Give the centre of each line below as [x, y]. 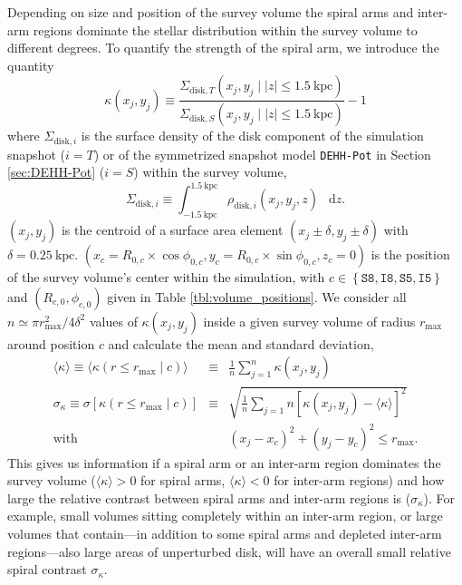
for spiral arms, [183, 480]
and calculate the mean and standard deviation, [241, 343]
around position [51, 343]
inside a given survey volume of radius [309, 321]
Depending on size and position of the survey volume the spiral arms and [211, 12]
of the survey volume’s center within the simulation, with [166, 277]
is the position [410, 254]
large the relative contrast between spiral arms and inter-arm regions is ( [209, 497]
